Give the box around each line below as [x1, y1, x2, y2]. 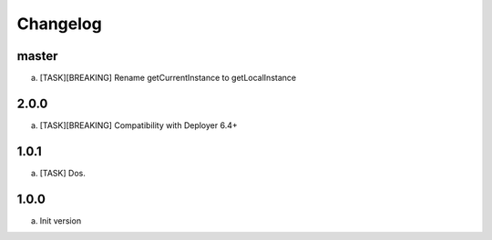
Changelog [16, 14, 102, 34]
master [16, 48, 58, 64]
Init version [39, 215, 82, 226]
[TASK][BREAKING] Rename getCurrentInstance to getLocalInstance [39, 73, 296, 84]
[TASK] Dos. [39, 167, 86, 178]
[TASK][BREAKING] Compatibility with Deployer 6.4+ [39, 119, 238, 131]
